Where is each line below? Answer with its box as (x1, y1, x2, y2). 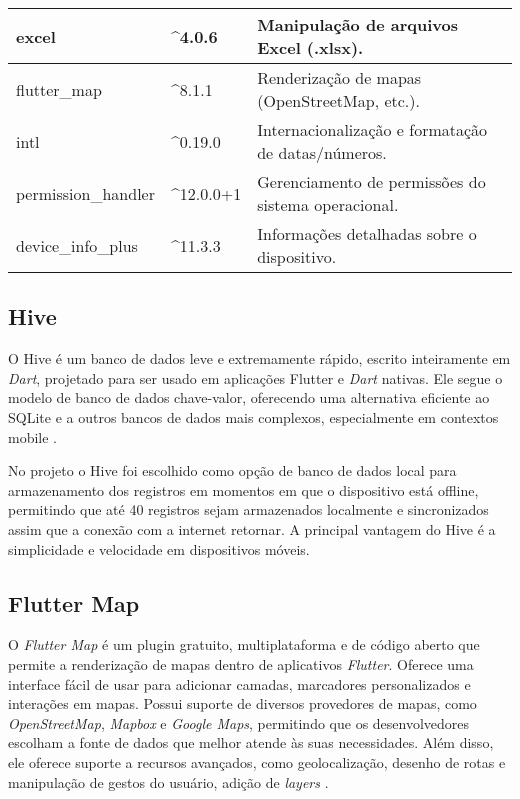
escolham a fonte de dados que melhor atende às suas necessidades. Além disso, (8, 732, 494, 753)
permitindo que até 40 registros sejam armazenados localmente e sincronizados (8, 499, 489, 520)
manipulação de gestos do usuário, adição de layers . (8, 771, 329, 792)
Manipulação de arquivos (257, 13, 458, 36)
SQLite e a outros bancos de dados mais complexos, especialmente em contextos (8, 406, 499, 427)
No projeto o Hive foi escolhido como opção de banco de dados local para (8, 460, 457, 481)
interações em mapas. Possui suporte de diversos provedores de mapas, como (8, 693, 477, 714)
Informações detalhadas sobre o (257, 222, 477, 245)
